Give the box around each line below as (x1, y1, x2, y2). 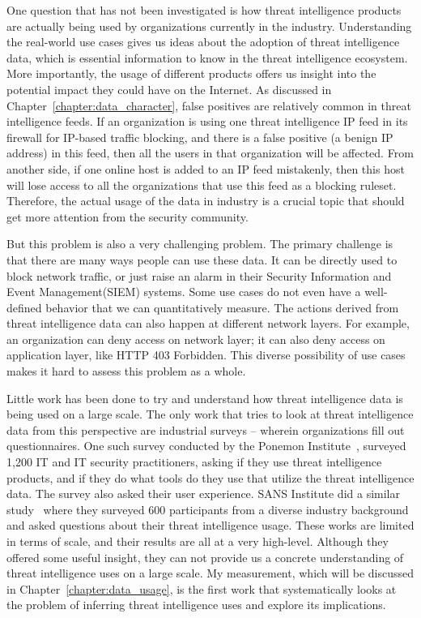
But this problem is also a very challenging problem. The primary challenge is (6, 235, 393, 252)
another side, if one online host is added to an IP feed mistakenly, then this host (6, 160, 405, 177)
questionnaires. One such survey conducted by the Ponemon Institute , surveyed (6, 437, 406, 454)
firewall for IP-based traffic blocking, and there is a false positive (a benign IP (6, 128, 393, 145)
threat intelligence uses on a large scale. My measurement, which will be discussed (6, 564, 415, 582)
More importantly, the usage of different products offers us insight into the (6, 65, 376, 82)
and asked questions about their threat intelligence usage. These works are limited (6, 517, 415, 534)
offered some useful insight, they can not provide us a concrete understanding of (6, 548, 404, 565)
